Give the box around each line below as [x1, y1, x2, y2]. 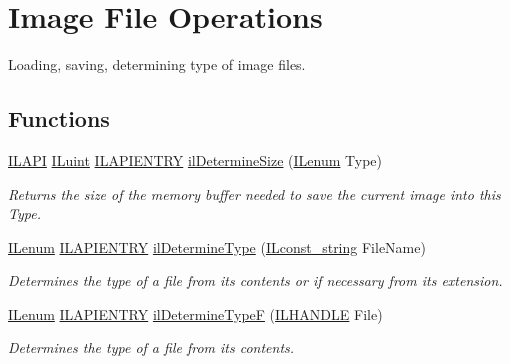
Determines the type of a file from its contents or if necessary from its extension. [8, 270, 503, 291]
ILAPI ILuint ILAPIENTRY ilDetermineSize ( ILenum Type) [8, 149, 383, 170]
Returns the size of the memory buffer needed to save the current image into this [8, 183, 501, 204]
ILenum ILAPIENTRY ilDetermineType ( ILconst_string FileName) [8, 236, 426, 257]
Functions [8, 103, 110, 134]
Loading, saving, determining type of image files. [8, 54, 306, 75]
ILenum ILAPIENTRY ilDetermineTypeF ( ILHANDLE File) [8, 303, 383, 324]
